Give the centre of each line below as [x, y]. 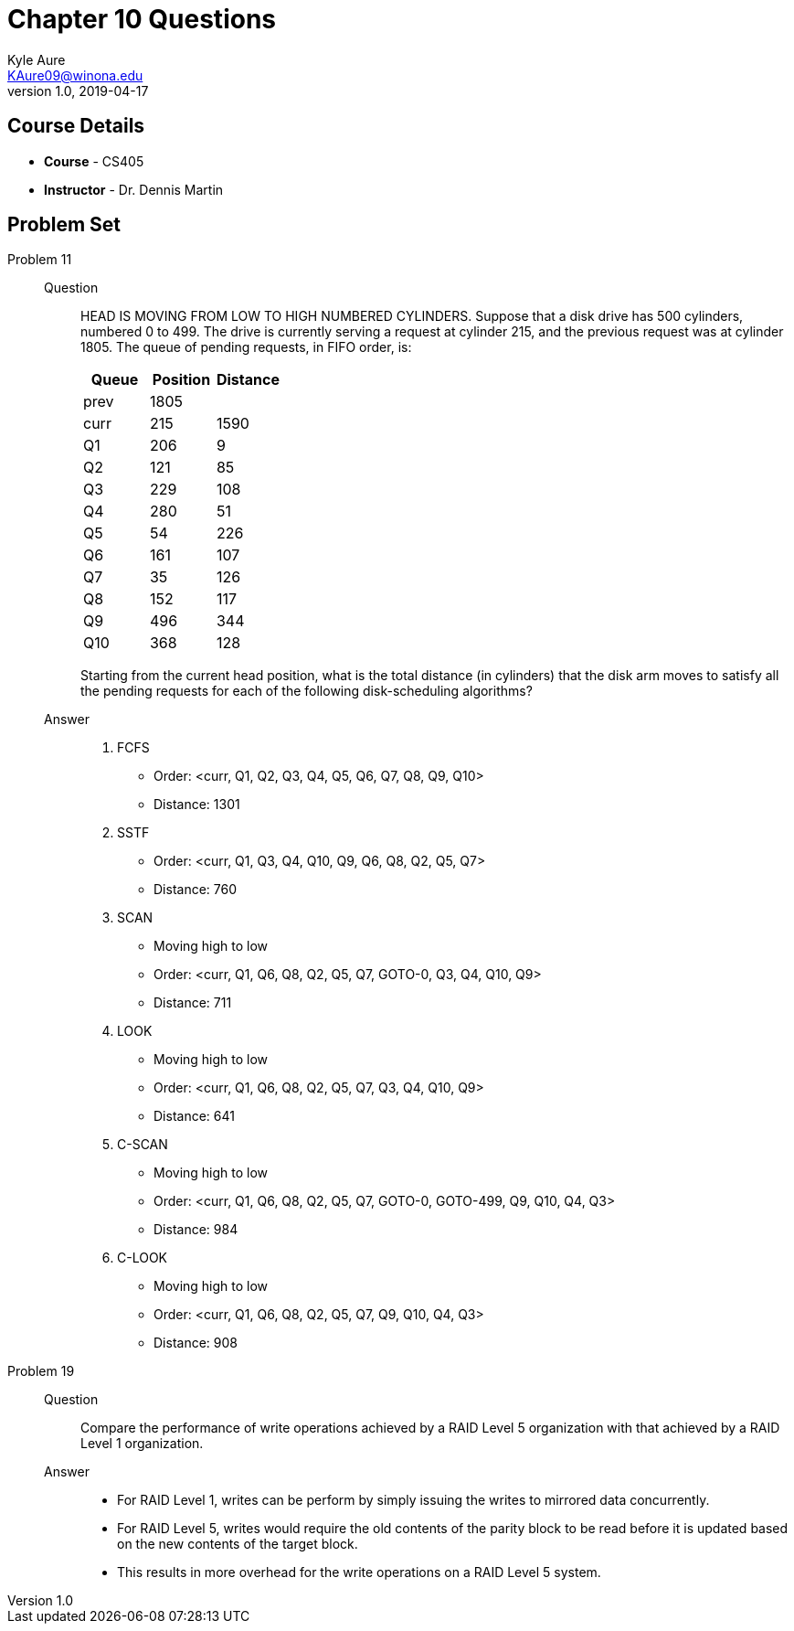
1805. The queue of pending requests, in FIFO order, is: [246, 347]
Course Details [76, 126]
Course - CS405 [94, 161]
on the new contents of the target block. [238, 1544]
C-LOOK [143, 1258]
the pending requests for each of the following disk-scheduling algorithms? [307, 691]
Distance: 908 [196, 1343]
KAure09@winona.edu [75, 75]
